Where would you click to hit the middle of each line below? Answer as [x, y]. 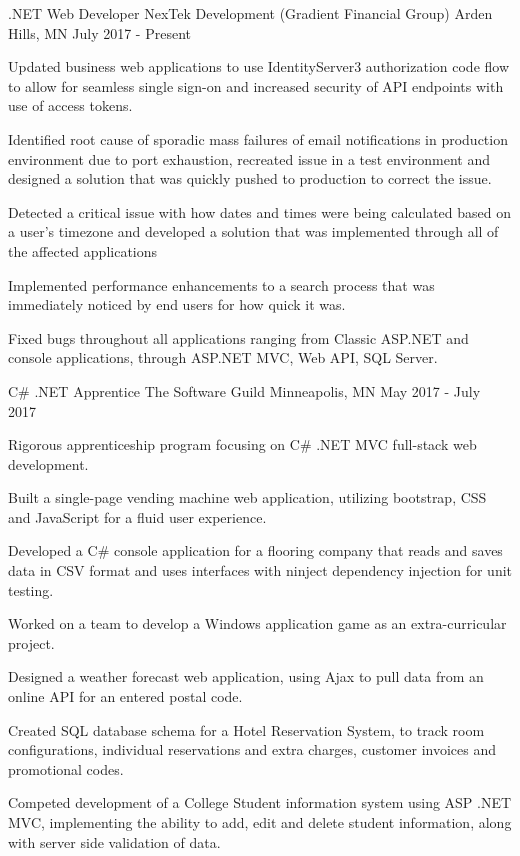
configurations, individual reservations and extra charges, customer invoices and [252, 749]
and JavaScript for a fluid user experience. [137, 516]
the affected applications [83, 250]
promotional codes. [66, 768]
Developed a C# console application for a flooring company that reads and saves [255, 550]
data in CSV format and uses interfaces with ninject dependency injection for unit [260, 570]
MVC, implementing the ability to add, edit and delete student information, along [260, 822]
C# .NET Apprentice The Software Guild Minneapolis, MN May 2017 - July [244, 390]
